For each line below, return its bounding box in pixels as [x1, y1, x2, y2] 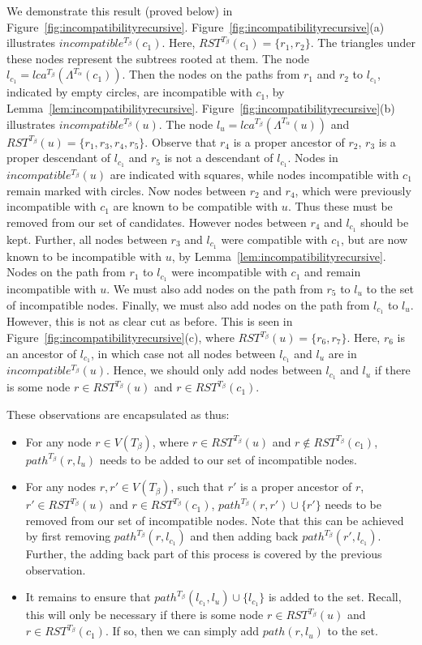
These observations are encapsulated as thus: [6, 405, 230, 422]
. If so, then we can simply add [105, 622, 260, 639]
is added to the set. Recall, [268, 588, 402, 605]
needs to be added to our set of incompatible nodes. [99, 451, 357, 468]
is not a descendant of [164, 149, 273, 166]
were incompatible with [171, 263, 287, 280]
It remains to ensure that [25, 588, 151, 605]
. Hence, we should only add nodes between [106, 361, 322, 378]
